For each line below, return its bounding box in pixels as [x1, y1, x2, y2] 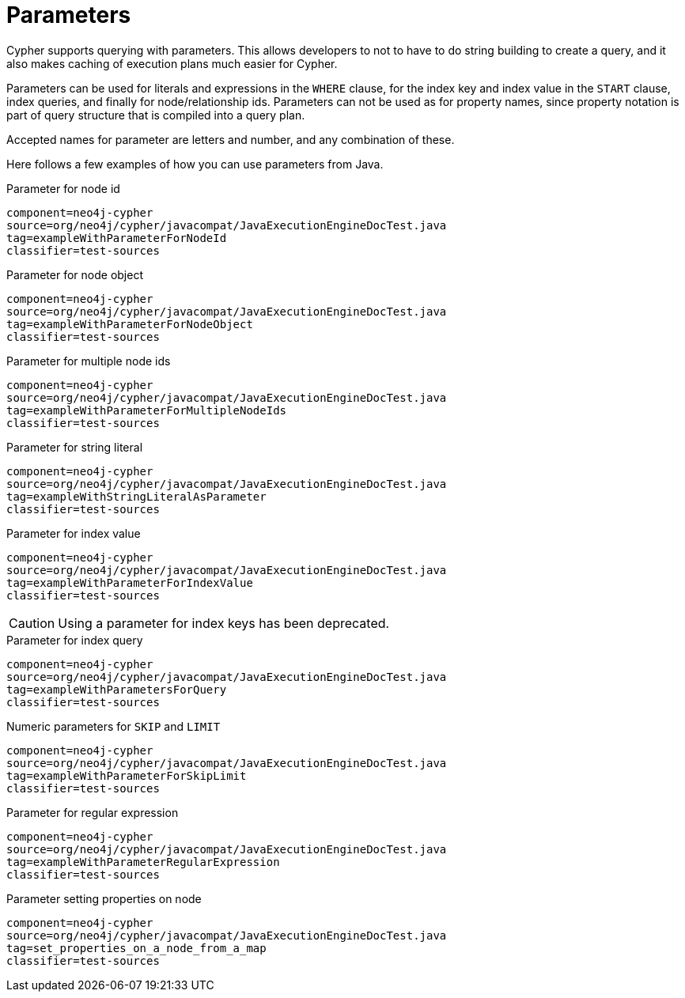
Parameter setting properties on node [6, 891, 202, 905]
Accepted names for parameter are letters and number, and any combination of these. [6, 132, 455, 146]
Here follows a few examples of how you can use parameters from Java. [6, 157, 384, 171]
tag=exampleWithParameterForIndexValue [6, 576, 253, 589]
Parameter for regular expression [6, 805, 179, 819]
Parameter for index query [6, 633, 143, 647]
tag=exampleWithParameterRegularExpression [6, 855, 280, 868]
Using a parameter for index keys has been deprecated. [58, 614, 390, 631]
